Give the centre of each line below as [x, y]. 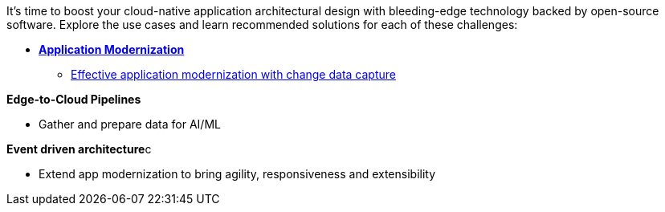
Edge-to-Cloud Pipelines [74, 99]
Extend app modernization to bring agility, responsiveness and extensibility [237, 174]
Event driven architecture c [79, 149]
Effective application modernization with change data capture [233, 74]
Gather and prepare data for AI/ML [130, 124]
